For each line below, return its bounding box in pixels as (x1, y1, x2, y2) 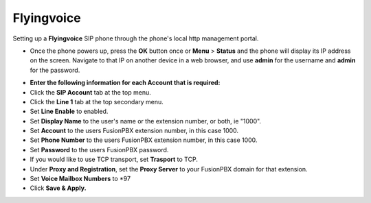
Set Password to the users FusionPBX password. (30, 145, 169, 154)
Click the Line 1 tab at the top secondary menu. (30, 97, 164, 106)
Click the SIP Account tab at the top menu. (30, 88, 151, 96)
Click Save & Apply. (30, 184, 87, 192)
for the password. (30, 66, 80, 74)
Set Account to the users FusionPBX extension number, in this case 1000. (30, 127, 239, 135)
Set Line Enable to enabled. (30, 107, 109, 116)
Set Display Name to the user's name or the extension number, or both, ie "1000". (30, 117, 261, 125)
